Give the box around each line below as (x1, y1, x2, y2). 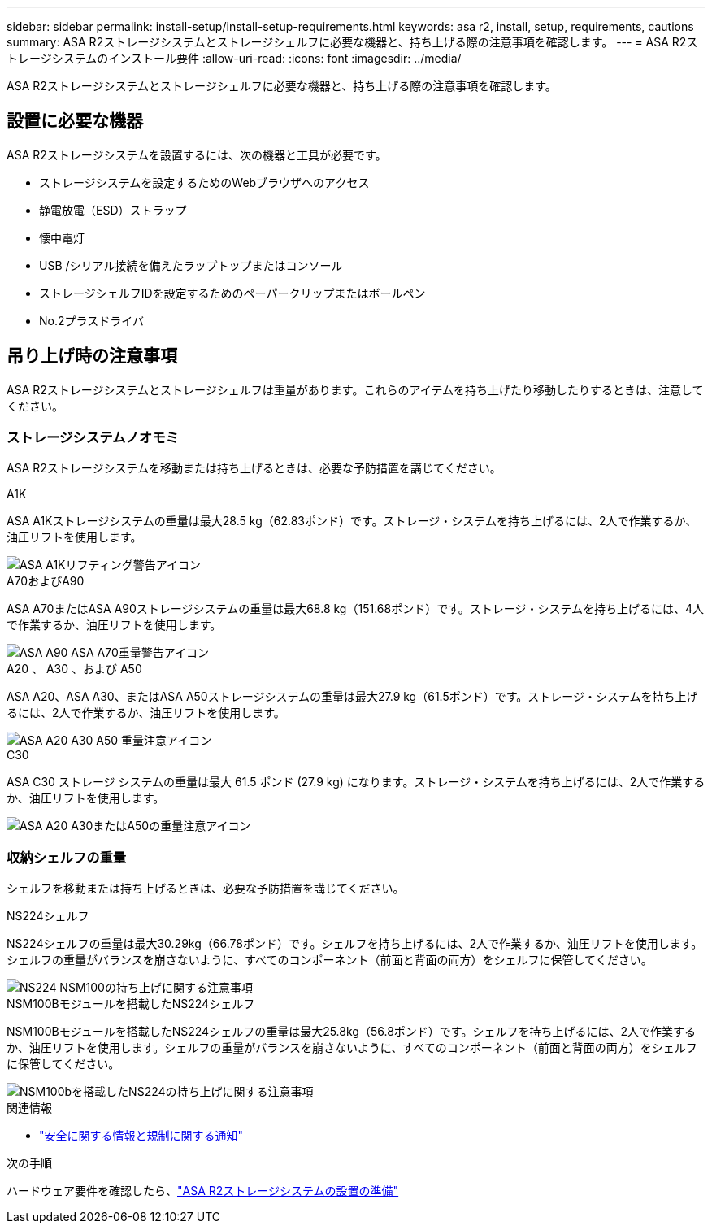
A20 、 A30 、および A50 (7, 662, 142, 676)
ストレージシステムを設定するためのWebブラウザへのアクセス (39, 175, 370, 189)
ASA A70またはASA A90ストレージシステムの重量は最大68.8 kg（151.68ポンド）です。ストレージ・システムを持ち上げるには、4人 (7, 602, 705, 616)
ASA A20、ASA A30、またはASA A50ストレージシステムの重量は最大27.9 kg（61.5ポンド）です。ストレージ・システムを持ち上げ (7, 689, 698, 704)
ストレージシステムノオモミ (7, 429, 179, 446)
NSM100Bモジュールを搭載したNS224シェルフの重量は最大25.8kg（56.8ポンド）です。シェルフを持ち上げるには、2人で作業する (7, 1024, 696, 1039)
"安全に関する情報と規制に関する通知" (39, 1128, 244, 1143)
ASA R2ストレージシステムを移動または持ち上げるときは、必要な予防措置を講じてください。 (7, 461, 501, 476)
